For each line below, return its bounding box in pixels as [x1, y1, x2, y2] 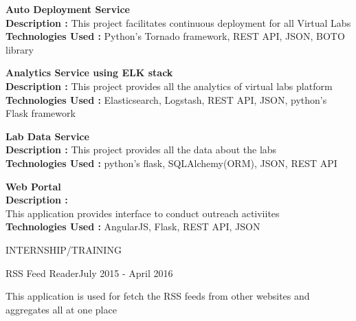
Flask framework [5, 106, 76, 120]
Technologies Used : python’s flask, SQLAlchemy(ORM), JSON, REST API [5, 155, 337, 170]
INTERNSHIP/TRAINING [5, 242, 122, 256]
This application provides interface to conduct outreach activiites [5, 206, 280, 220]
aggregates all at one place [5, 302, 117, 316]
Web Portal [5, 179, 61, 193]
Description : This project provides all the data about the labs [5, 142, 277, 157]
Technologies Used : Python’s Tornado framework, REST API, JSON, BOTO [5, 29, 345, 43]
